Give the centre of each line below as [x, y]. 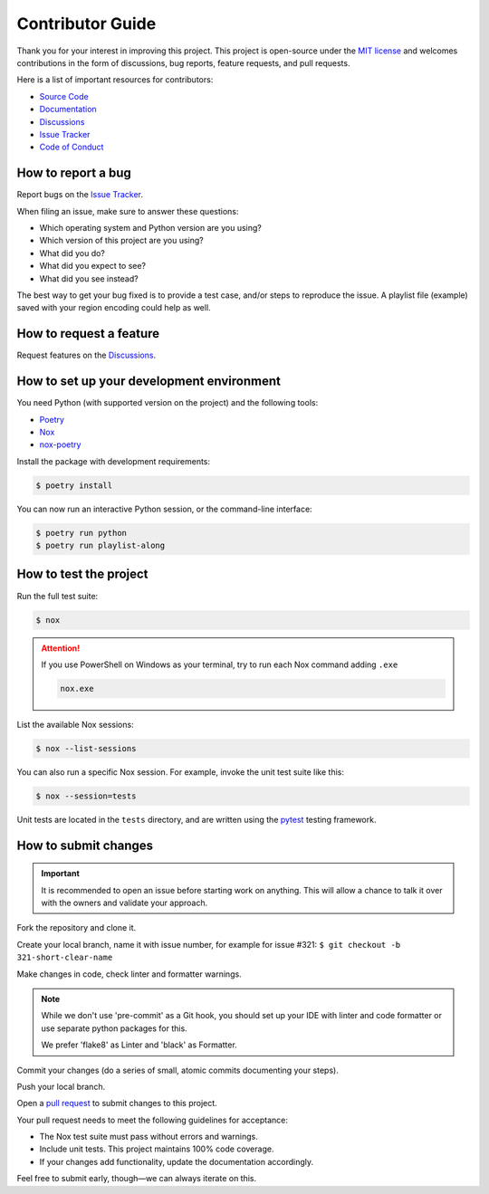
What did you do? [72, 253]
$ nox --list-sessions [86, 748]
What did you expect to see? [93, 266]
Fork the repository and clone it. [77, 928]
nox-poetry [60, 444]
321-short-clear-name [65, 958]
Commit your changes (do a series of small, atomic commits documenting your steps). [177, 1070]
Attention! [61, 648]
